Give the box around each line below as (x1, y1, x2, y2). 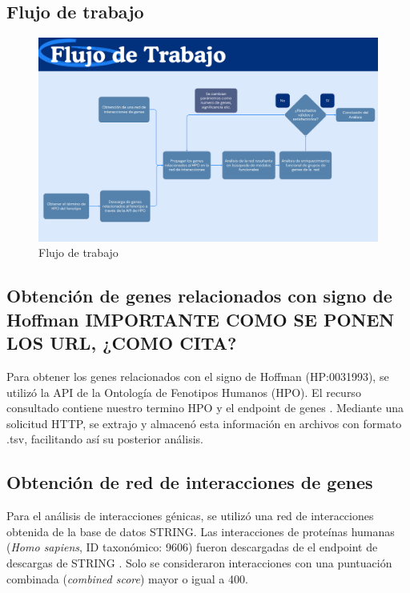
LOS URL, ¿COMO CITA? (6, 331, 237, 355)
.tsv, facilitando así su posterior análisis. (6, 431, 203, 447)
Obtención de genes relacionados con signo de (6, 283, 392, 308)
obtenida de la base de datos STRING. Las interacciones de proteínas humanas (6, 523, 395, 539)
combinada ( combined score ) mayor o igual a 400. (6, 570, 248, 587)
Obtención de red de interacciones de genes (6, 470, 373, 495)
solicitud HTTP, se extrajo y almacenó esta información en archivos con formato (6, 415, 402, 431)
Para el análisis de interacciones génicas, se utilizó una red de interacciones (6, 507, 374, 524)
